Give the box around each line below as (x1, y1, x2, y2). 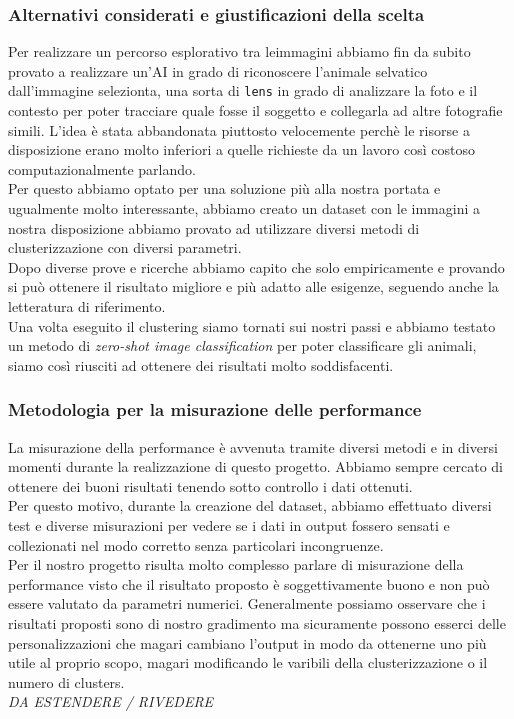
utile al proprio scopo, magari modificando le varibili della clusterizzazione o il (8, 652, 488, 673)
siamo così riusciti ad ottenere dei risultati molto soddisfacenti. (8, 354, 394, 375)
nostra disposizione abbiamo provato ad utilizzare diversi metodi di (8, 217, 420, 238)
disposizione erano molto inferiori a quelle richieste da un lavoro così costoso (8, 139, 475, 160)
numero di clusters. (8, 671, 125, 692)
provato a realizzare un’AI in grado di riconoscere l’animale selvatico (8, 60, 428, 81)
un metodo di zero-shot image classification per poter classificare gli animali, (8, 335, 477, 356)
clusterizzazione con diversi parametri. (8, 237, 242, 258)
